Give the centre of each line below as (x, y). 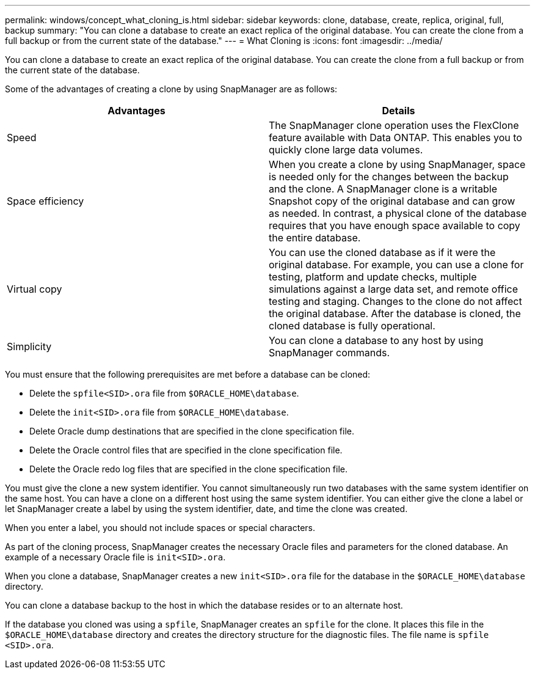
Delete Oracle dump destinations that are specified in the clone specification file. (192, 431)
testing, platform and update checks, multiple (373, 277)
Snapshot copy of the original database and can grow (392, 201)
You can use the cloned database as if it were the (382, 252)
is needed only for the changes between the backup (389, 177)
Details (399, 111)
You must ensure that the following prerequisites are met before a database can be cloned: (188, 374)
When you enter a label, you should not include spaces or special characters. (160, 528)
